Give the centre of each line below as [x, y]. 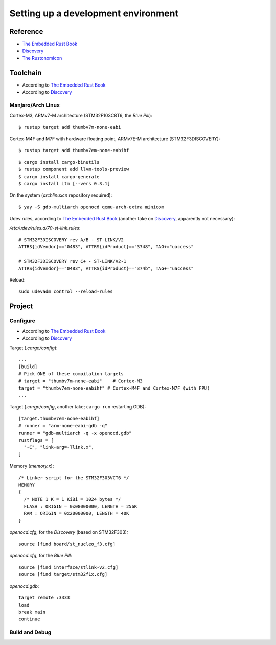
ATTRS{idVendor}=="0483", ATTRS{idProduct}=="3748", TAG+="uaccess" [106, 247]
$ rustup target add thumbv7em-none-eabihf [74, 150]
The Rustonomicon [42, 58]
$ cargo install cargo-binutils [59, 162]
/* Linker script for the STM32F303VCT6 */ [74, 478]
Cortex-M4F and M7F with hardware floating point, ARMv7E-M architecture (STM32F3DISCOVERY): [115, 139]
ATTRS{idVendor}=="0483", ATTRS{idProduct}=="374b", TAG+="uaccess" [106, 268]
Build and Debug [30, 632]
